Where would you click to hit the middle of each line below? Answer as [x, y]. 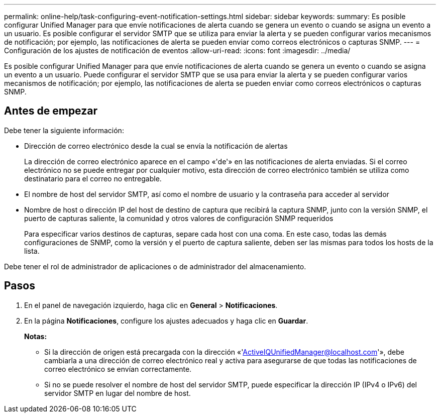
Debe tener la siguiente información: [64, 130]
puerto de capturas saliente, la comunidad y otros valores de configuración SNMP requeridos [179, 218]
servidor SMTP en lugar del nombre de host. [118, 393]
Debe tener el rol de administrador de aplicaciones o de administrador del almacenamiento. [155, 266]
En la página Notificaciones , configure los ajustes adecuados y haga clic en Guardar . [166, 321]
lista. [32, 251]
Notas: [36, 336]
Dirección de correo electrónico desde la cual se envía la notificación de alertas [156, 146]
